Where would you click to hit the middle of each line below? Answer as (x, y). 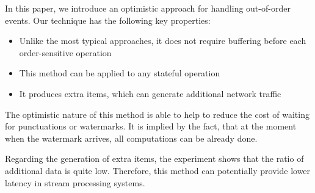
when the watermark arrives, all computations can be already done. (131, 138)
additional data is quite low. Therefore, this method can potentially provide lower (158, 170)
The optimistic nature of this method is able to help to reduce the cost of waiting (157, 114)
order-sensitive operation (65, 52)
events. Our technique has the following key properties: (108, 20)
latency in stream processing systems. (75, 182)
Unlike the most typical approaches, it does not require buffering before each (163, 41)
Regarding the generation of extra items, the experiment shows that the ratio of (154, 158)
